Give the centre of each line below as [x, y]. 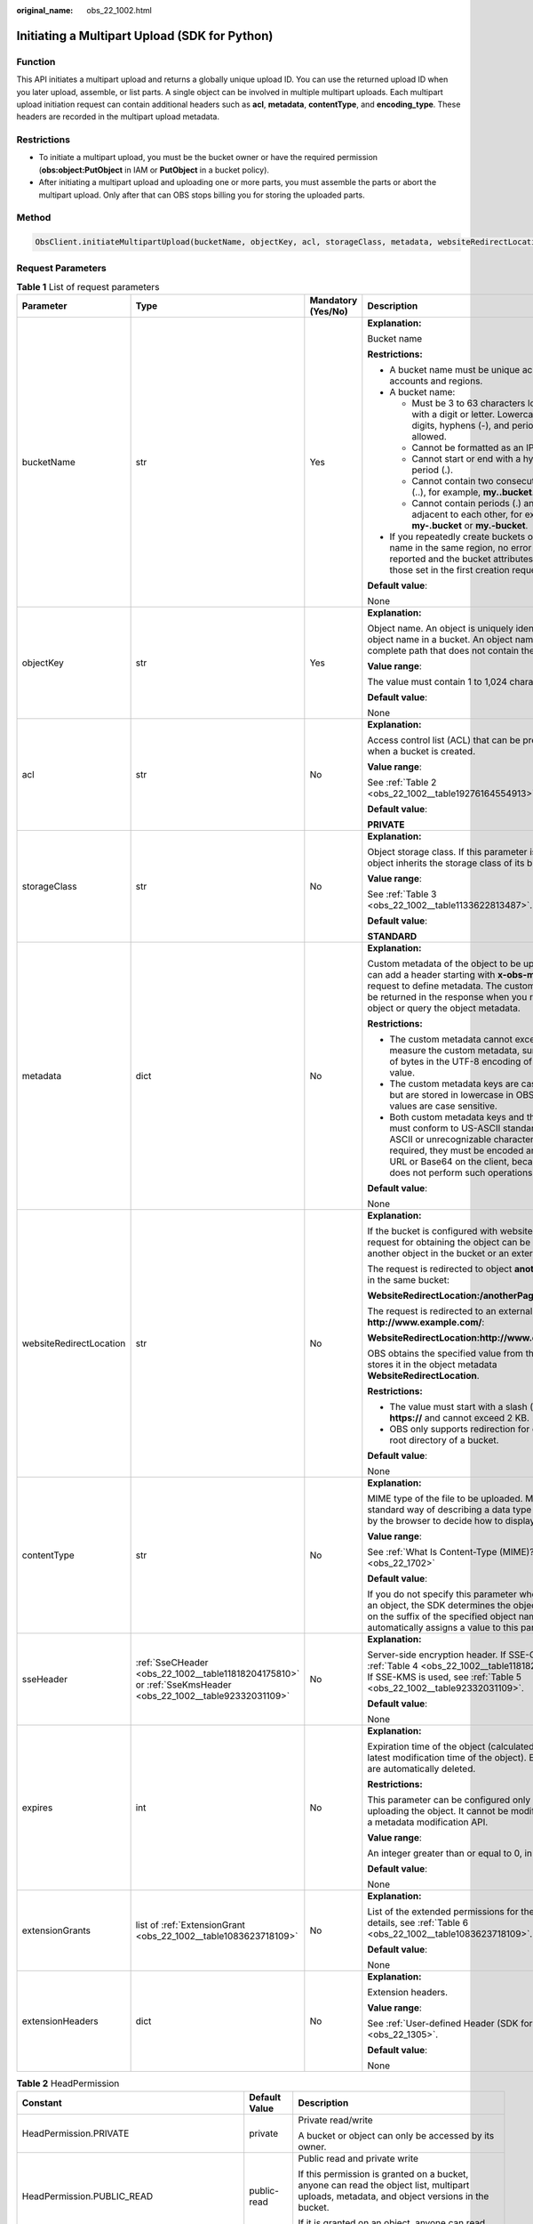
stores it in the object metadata [432, 1365]
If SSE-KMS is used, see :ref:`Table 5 [445, 1677]
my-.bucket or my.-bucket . [470, 526]
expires [37, 1808]
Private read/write [335, 2120]
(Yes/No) [329, 311]
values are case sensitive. [443, 1106]
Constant [42, 2102]
